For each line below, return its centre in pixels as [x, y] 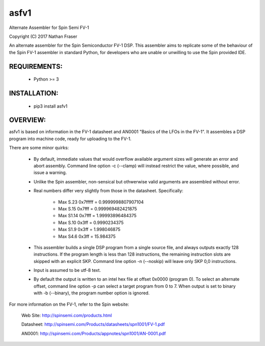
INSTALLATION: [34, 93]
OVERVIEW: [27, 120]
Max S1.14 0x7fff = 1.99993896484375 [97, 216]
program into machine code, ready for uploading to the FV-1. [70, 139]
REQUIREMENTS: [36, 66]
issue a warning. [50, 173]
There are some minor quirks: [39, 148]
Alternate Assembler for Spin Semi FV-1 [49, 28]
